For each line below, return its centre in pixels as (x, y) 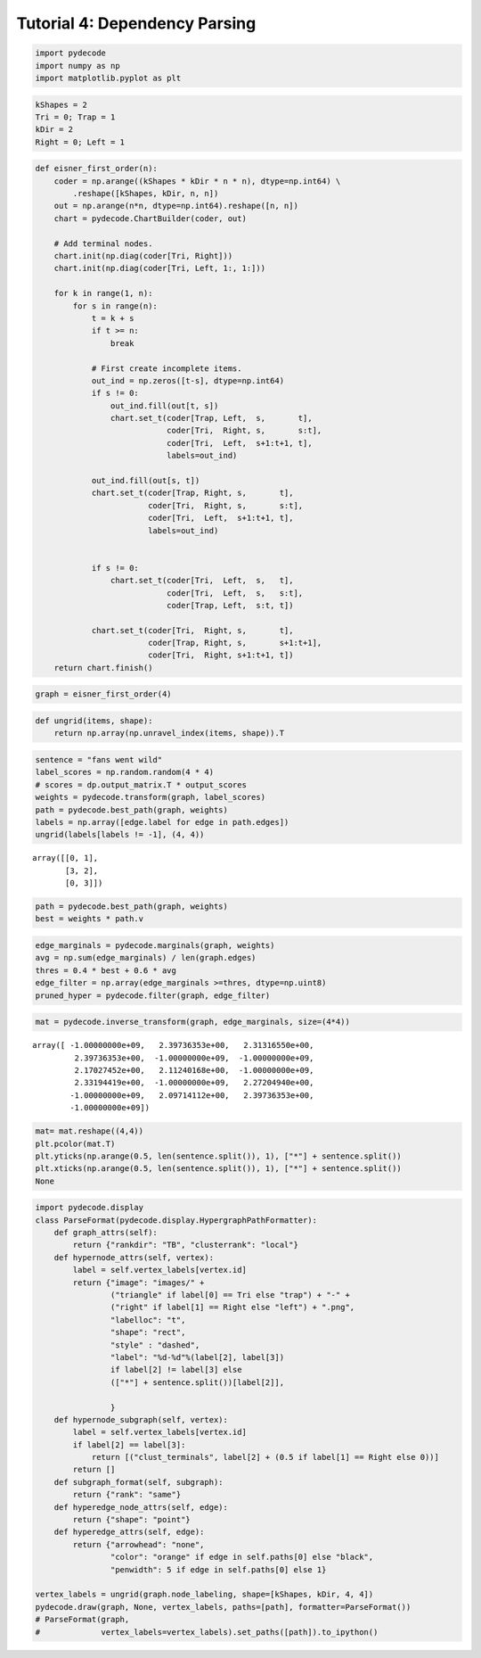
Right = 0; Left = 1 (80, 142)
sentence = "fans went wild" (99, 759)
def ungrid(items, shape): (94, 721)
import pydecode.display (90, 1208)
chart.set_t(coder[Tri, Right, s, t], (192, 630)
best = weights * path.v (90, 919)
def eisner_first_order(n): (96, 169)
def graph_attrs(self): (106, 1233)
